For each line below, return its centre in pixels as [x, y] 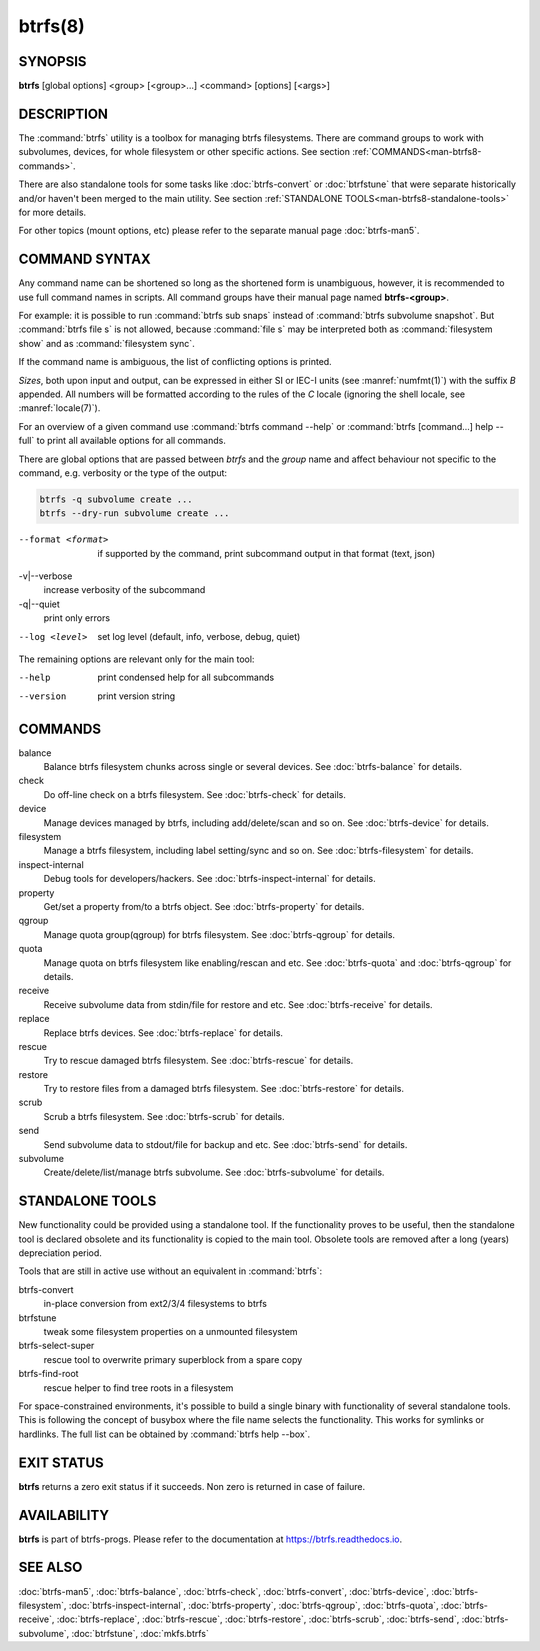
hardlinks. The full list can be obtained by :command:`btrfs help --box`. [164, 1434]
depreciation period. [60, 1253]
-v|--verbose [45, 576]
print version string [136, 696]
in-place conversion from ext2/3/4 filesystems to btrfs [155, 1304]
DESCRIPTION [63, 113]
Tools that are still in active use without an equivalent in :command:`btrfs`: [170, 1271]
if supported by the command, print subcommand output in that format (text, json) [266, 553]
